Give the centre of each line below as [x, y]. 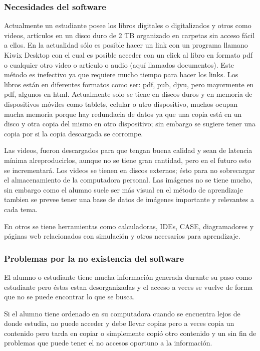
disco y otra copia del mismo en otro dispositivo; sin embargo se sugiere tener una [130, 124]
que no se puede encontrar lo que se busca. [70, 297]
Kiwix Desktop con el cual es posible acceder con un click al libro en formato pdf [128, 55]
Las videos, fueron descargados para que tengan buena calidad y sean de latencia [128, 150]
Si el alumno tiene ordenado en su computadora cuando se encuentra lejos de [122, 313]
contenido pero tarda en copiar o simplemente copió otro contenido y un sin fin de [130, 333]
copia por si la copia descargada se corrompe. [74, 133]
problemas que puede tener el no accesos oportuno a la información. [108, 343]
